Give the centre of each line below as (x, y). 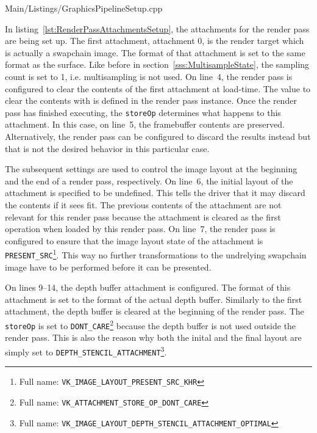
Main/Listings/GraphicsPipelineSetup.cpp (84, 8)
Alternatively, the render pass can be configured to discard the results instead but (158, 136)
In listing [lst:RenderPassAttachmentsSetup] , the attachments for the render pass (157, 28)
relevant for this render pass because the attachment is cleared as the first (143, 217)
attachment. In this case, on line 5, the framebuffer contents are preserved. (145, 124)
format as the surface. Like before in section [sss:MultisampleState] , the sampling (157, 64)
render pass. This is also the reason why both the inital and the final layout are (153, 337)
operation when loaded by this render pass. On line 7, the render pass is (140, 229)
